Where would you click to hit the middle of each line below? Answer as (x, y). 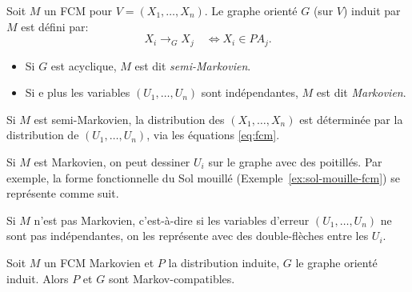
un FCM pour (78, 10)
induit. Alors (38, 278)
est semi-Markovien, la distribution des (129, 119)
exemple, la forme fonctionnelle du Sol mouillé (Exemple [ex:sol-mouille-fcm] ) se (203, 177)
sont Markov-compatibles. (172, 278)
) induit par (372, 10)
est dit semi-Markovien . (193, 65)
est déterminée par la (351, 119)
